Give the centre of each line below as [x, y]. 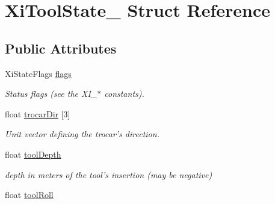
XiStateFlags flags [38, 73]
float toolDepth [33, 154]
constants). [124, 94]
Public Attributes [61, 48]
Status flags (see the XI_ [51, 94]
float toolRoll [29, 195]
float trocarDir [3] [38, 113]
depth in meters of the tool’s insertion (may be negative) [109, 174]
